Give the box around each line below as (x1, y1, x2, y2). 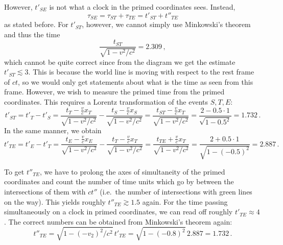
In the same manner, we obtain (4, 125, 102, 136)
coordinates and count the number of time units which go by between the (4, 176, 234, 187)
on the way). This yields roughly (4, 196, 106, 207)
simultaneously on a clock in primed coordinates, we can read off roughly (4, 206, 233, 217)
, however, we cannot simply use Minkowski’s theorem (82, 19, 251, 30)
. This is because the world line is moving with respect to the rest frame (28, 66, 254, 77)
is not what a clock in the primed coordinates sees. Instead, (49, 2, 235, 12)
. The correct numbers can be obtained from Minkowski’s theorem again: (4, 216, 232, 227)
